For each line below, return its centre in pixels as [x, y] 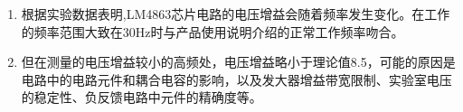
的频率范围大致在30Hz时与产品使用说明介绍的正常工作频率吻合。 [213, 31]
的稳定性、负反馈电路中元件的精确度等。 [142, 97]
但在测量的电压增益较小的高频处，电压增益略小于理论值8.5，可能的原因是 [238, 62]
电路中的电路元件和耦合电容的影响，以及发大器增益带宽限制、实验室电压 [236, 79]
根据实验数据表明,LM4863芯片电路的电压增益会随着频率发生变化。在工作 [236, 14]
